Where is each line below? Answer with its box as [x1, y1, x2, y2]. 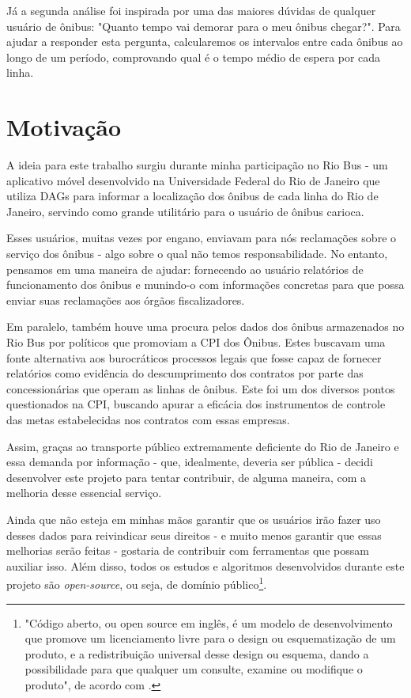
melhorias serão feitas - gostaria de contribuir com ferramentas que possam [6, 542, 369, 559]
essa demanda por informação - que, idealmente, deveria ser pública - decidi [6, 453, 373, 470]
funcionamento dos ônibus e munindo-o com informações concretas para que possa [6, 276, 405, 293]
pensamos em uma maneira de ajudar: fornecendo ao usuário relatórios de [6, 260, 364, 277]
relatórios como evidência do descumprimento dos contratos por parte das [6, 365, 364, 381]
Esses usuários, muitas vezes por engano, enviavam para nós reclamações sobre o [6, 230, 397, 246]
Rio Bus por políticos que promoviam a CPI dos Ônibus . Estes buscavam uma [6, 334, 386, 351]
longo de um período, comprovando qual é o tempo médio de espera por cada [6, 48, 381, 65]
